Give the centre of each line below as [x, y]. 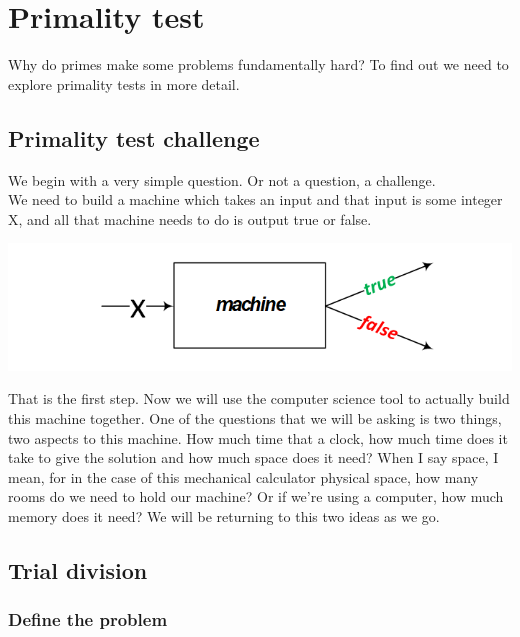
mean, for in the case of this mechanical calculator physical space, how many [243, 476]
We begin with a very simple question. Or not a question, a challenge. [222, 179]
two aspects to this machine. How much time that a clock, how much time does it [258, 437]
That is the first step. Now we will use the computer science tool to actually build [259, 398]
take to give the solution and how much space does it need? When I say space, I [253, 457]
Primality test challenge [134, 137]
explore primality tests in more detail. [124, 83]
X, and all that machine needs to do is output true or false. [190, 218]
